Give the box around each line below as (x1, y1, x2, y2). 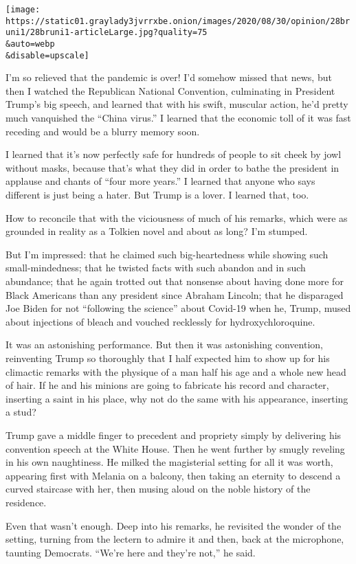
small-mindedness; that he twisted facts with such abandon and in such (5, 260, 306, 275)
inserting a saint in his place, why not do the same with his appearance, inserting (5, 391, 348, 405)
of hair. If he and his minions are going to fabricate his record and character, (5, 378, 329, 392)
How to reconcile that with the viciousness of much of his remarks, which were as (5, 210, 348, 225)
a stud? (5, 405, 36, 419)
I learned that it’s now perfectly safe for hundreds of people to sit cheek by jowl (5, 147, 342, 161)
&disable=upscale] (5, 50, 89, 60)
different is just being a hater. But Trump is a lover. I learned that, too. (5, 188, 309, 202)
